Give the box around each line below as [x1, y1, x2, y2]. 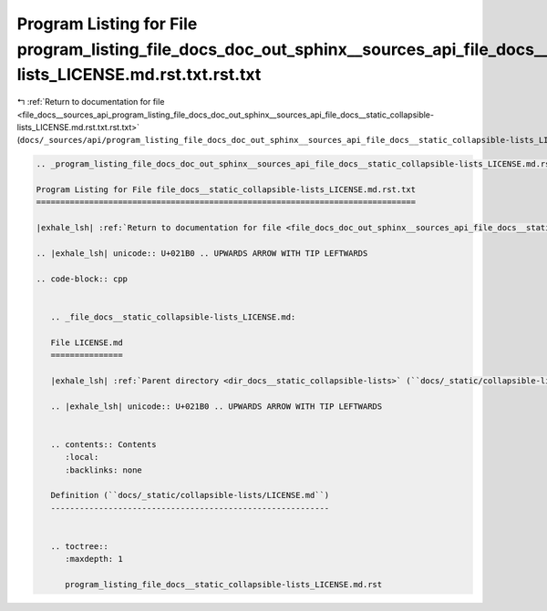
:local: [65, 452, 99, 463]
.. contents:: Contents [50, 439, 157, 450]
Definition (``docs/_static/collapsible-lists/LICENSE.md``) [50, 490, 330, 501]
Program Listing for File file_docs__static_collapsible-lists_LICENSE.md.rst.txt [36, 185, 417, 195]
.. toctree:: [50, 542, 109, 552]
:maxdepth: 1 [65, 554, 123, 565]
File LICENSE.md [50, 337, 123, 348]
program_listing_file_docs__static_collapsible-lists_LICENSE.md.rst [65, 579, 383, 590]
